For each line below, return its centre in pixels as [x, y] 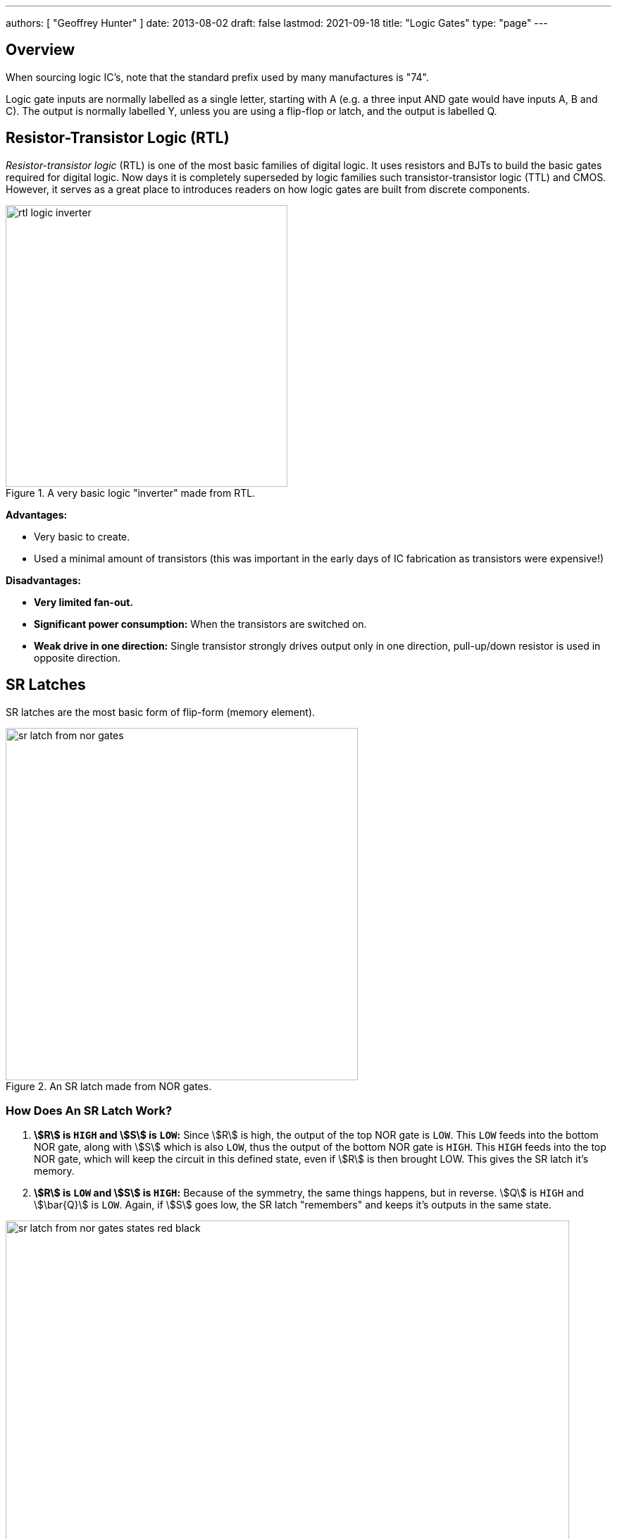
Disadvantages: [43, 580]
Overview [40, 50]
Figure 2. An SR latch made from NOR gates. [109, 1086]
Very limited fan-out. [84, 602]
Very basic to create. [82, 536]
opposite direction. [77, 657]
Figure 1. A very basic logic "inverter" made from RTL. [131, 493]
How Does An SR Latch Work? [89, 1110]
